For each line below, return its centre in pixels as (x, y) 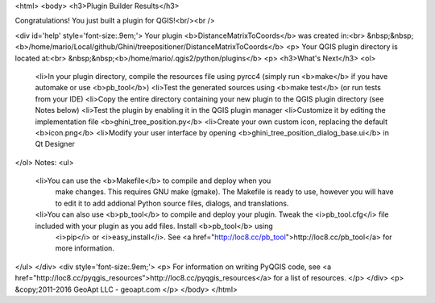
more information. (85, 248)
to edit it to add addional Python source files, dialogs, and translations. (172, 203)
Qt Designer (55, 144)
